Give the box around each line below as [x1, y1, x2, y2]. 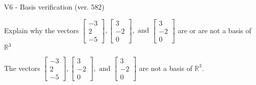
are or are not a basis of [178, 25, 251, 35]
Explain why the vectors [4, 25, 79, 35]
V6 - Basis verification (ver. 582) [4, 2, 105, 12]
